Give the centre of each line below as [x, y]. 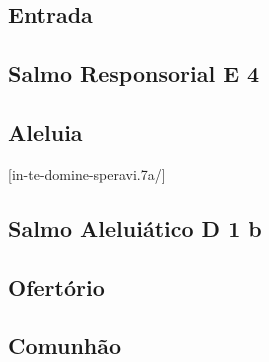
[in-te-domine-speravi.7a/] [87, 173]
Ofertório [56, 286]
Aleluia [45, 131]
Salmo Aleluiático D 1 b [135, 227]
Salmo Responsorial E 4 [134, 73]
